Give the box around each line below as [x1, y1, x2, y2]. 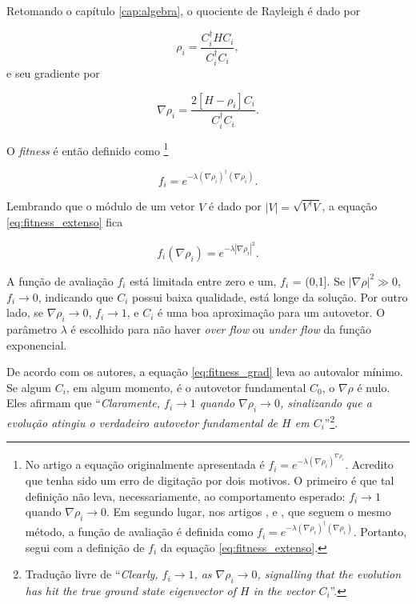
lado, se [6, 304, 43, 321]
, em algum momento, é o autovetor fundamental [66, 378, 306, 395]
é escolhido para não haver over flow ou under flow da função [70, 320, 372, 337]
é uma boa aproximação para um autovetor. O [158, 304, 386, 321]
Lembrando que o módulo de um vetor [6, 198, 195, 214]
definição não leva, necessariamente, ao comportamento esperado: [25, 487, 346, 504]
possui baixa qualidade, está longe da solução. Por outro [132, 288, 408, 305]
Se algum [6, 378, 51, 395]
